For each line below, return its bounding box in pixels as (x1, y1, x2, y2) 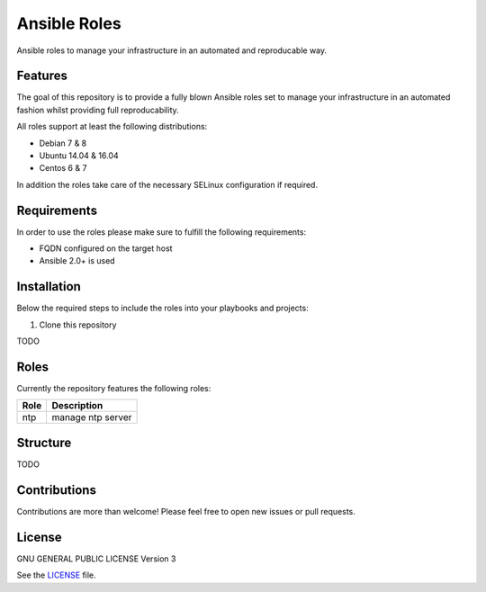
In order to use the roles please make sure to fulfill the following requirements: (16, 226, 306, 238)
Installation (16, 279, 81, 294)
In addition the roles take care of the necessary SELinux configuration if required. (16, 179, 319, 190)
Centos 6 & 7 (39, 163, 87, 174)
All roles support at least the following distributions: (16, 121, 208, 132)
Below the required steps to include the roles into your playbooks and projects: (16, 302, 310, 314)
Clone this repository (39, 319, 117, 330)
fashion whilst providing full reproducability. (16, 104, 179, 115)
